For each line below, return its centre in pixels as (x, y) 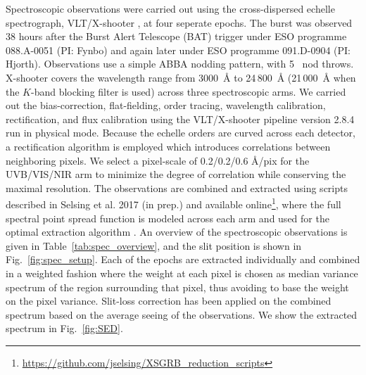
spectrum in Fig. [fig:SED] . (64, 328)
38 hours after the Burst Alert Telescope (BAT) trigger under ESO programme (176, 36)
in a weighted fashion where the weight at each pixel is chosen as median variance (182, 273)
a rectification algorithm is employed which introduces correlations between (168, 146)
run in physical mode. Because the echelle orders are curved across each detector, (181, 133)
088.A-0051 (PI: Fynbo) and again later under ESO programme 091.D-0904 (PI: (178, 50)
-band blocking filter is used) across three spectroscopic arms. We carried (189, 91)
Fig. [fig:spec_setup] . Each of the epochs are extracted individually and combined (183, 259)
